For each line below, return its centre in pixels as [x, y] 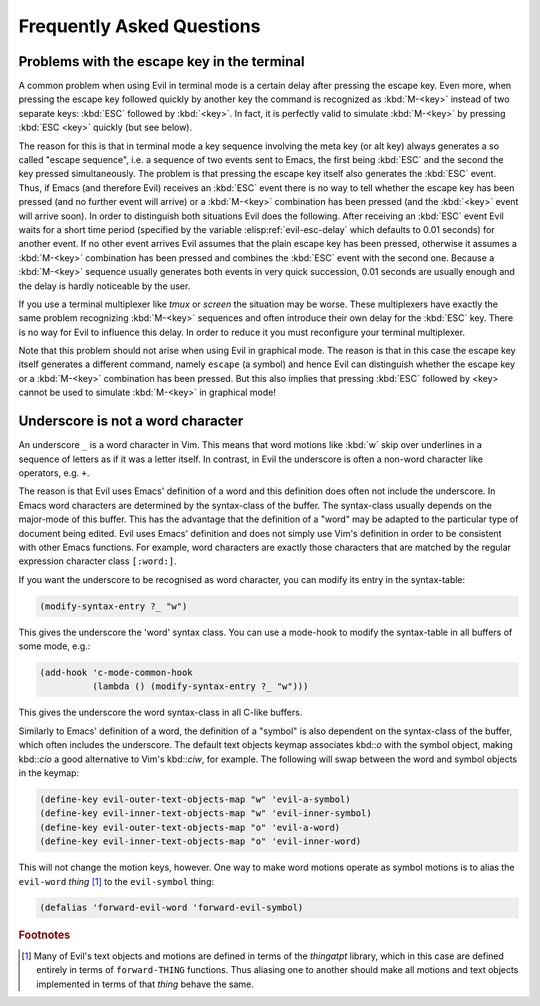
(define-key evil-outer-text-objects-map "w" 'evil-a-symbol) [195, 799]
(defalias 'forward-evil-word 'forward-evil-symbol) [171, 908]
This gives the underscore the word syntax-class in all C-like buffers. [160, 712]
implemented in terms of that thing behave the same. [145, 984]
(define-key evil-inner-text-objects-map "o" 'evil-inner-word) [200, 841]
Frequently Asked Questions [139, 26]
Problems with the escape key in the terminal [161, 61]
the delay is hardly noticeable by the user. [104, 286]
